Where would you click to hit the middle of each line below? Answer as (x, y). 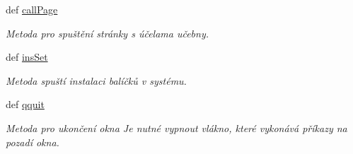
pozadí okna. (33, 142)
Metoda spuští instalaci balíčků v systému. (96, 80)
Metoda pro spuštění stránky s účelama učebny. (108, 33)
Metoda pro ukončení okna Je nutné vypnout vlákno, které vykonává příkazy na (176, 128)
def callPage (32, 9)
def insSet (27, 57)
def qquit (25, 104)
